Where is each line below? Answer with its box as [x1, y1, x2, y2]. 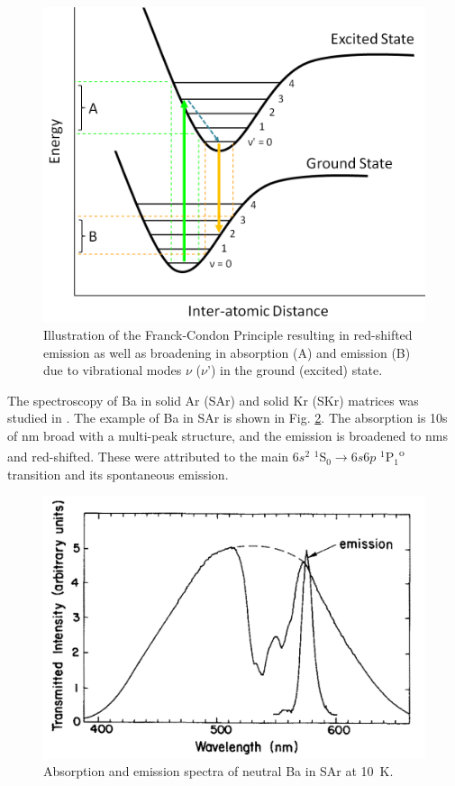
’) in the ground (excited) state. [206, 361, 383, 379]
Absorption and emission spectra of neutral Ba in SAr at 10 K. [43, 762, 394, 781]
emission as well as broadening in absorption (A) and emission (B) [43, 343, 411, 361]
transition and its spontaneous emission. [7, 464, 229, 483]
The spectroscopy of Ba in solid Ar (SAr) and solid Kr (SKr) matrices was [7, 390, 419, 409]
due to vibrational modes [43, 361, 182, 379]
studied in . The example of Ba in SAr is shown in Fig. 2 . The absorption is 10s [7, 408, 448, 427]
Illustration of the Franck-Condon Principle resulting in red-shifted [43, 324, 413, 343]
